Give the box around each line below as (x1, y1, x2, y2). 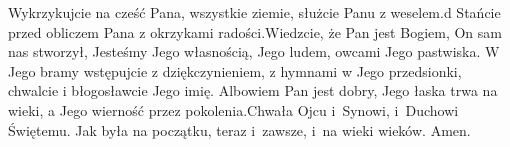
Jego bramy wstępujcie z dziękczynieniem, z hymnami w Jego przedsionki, (8, 60, 462, 81)
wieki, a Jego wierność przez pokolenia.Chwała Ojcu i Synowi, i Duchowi (8, 99, 459, 120)
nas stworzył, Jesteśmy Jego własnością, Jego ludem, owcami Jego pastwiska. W (8, 41, 500, 62)
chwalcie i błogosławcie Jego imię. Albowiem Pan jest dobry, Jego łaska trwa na (8, 80, 498, 101)
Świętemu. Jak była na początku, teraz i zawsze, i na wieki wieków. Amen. (8, 119, 471, 140)
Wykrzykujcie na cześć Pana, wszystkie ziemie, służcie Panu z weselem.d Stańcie (8, 2, 501, 22)
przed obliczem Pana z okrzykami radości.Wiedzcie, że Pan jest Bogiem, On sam (8, 21, 502, 42)
